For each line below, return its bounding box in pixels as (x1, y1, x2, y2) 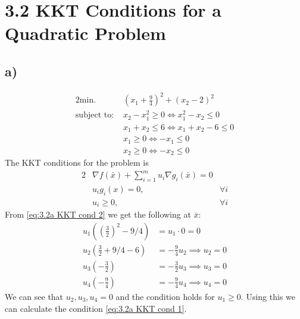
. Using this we (240, 290, 295, 302)
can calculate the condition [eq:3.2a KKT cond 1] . (5, 302, 187, 314)
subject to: (75, 111, 114, 120)
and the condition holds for (115, 290, 215, 302)
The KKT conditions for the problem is (5, 156, 149, 169)
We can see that (5, 290, 64, 302)
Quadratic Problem (5, 21, 166, 45)
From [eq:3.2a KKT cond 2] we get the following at (5, 208, 191, 221)
